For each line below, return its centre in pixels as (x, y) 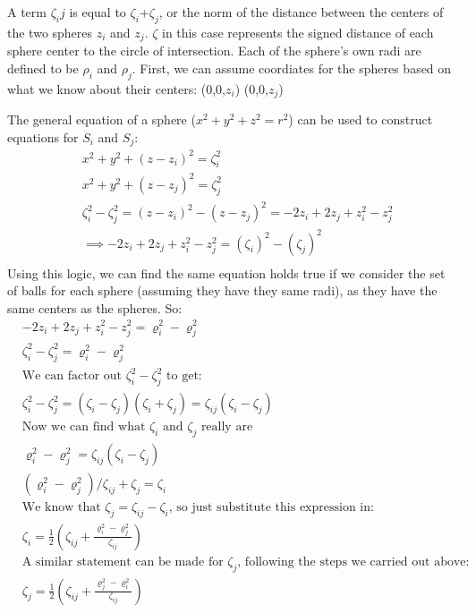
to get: (184, 376)
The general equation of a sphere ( (102, 119)
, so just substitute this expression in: (271, 507)
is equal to (98, 12)
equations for (43, 136)
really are (227, 427)
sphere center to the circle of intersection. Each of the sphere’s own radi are (214, 51)
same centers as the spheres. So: (95, 307)
